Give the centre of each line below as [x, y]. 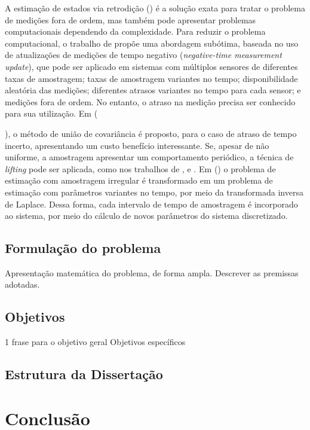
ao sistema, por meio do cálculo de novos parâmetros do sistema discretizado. [146, 216]
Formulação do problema [83, 248]
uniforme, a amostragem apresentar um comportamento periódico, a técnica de [149, 157]
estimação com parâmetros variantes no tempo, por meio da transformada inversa [154, 192]
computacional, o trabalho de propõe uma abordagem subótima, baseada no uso [152, 43]
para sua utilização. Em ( [51, 113]
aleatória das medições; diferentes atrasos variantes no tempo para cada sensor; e [153, 90]
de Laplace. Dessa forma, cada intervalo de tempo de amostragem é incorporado [151, 204]
